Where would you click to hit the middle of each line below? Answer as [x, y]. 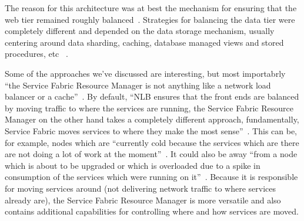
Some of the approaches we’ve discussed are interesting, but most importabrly [145, 73]
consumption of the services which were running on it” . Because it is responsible [151, 177]
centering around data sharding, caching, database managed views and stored [144, 42]
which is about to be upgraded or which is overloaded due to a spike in [133, 165]
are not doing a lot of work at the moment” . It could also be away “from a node [151, 154]
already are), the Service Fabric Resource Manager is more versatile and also [143, 200]
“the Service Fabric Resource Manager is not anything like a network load [138, 85]
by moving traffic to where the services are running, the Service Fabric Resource [149, 108]
